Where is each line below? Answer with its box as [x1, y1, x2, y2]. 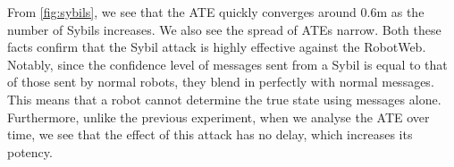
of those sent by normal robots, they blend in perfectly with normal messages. [7, 72, 434, 91]
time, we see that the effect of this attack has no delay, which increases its [7, 125, 413, 144]
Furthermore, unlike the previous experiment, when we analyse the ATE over [7, 107, 430, 126]
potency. [7, 142, 53, 161]
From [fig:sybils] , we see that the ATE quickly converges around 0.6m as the [7, 3, 425, 21]
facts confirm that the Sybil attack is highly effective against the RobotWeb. [7, 38, 426, 56]
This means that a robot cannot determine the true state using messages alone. [7, 89, 441, 108]
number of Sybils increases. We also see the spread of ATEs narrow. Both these [7, 20, 441, 38]
